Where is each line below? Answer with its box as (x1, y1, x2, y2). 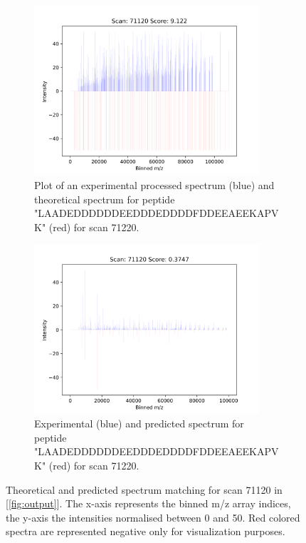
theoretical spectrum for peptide (34, 191, 175, 206)
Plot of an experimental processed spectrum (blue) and (34, 177, 275, 192)
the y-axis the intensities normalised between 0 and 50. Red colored (6, 509, 300, 524)
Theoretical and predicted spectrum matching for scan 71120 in (6, 482, 283, 497)
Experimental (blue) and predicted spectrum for (34, 416, 244, 431)
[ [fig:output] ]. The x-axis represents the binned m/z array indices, (6, 496, 291, 511)
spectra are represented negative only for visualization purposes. (6, 524, 285, 539)
